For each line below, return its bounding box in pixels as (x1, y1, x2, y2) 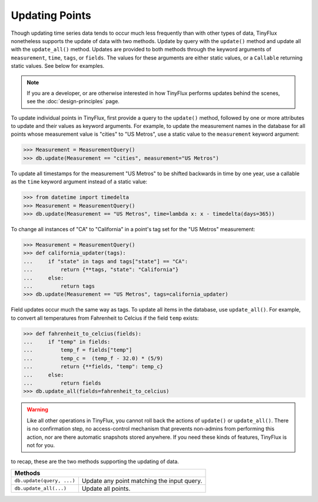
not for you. (26, 441, 55, 448)
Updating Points (11, 9, 91, 22)
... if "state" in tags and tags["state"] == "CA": (23, 258, 188, 265)
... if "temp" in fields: (23, 339, 111, 345)
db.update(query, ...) (14, 478, 76, 484)
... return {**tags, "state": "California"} (23, 266, 179, 273)
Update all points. (81, 484, 131, 493)
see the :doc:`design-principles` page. (26, 98, 120, 105)
